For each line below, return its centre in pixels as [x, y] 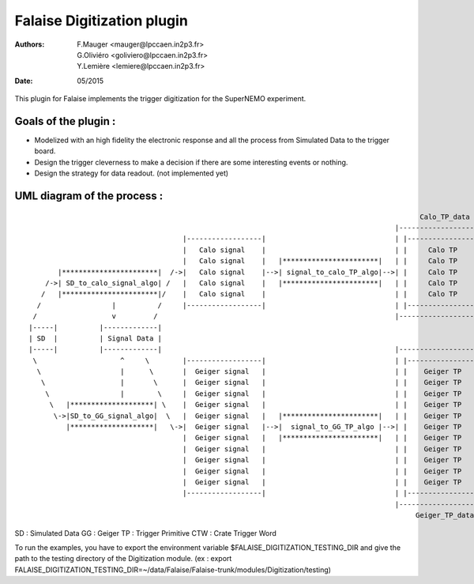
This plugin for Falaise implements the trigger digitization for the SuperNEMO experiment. [160, 99]
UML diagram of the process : [89, 196]
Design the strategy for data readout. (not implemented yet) [132, 173]
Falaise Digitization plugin [102, 21]
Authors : [30, 44]
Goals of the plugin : [65, 121]
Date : [24, 81]
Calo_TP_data [445, 217]
